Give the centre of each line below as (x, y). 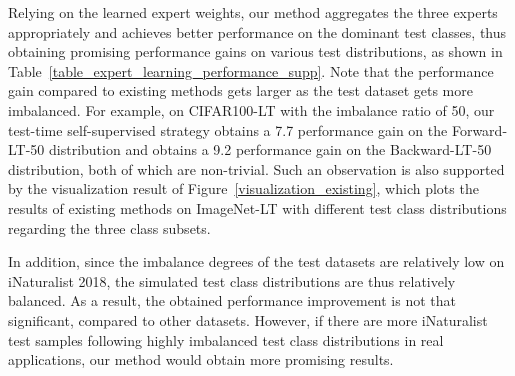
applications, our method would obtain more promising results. (201, 359)
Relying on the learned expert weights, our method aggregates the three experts (253, 12)
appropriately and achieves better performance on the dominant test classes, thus (257, 31)
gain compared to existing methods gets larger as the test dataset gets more (240, 90)
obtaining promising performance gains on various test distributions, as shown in (255, 51)
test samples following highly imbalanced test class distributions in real (226, 339)
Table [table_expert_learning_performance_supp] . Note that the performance (251, 70)
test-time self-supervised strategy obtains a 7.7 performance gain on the (228, 129)
